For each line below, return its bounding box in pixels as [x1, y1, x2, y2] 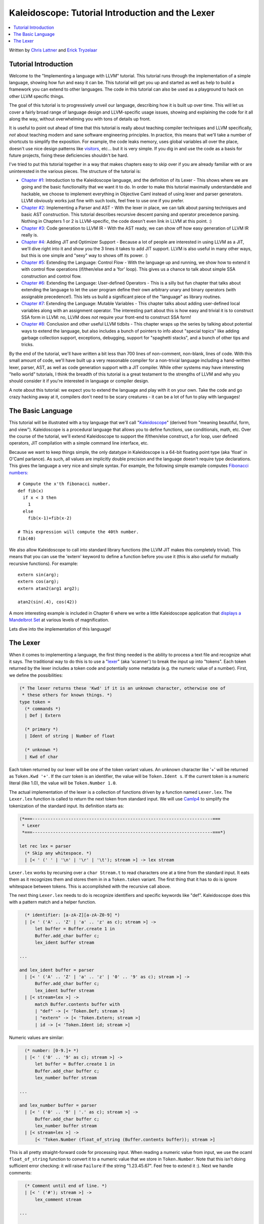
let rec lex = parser [19, 844, 71, 849]
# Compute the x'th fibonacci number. [18, 481, 111, 487]
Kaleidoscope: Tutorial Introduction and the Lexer [9, 7, 215, 18]
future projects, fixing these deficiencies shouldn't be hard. [9, 152, 129, 158]
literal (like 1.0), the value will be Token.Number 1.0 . [9, 780, 117, 786]
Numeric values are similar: [9, 1035, 64, 1040]
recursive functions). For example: [9, 561, 78, 566]
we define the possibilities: [9, 672, 63, 678]
